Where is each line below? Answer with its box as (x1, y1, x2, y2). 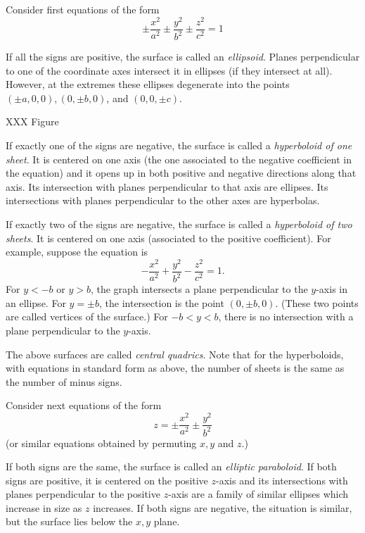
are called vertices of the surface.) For (6, 309, 168, 324)
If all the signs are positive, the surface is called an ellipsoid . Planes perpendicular (6, 49, 360, 64)
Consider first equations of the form (6, 2, 160, 16)
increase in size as (6, 500, 82, 515)
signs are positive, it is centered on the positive (6, 472, 208, 487)
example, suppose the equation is (6, 244, 148, 259)
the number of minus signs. (6, 374, 122, 389)
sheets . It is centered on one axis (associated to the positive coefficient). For (6, 230, 331, 245)
